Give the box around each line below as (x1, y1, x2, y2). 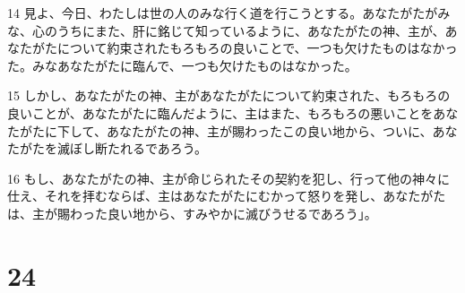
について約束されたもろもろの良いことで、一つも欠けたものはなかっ (56, 39, 458, 57)
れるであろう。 (119, 139, 208, 158)
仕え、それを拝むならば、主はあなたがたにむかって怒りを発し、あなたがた (7, 186, 446, 205)
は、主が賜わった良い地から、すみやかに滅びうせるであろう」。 (7, 203, 377, 222)
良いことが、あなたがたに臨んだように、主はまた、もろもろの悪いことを (7, 103, 434, 122)
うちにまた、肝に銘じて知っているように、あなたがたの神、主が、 (56, 21, 445, 39)
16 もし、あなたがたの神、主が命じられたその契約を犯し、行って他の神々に (7, 168, 450, 187)
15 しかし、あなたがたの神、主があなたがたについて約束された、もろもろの (7, 86, 451, 105)
